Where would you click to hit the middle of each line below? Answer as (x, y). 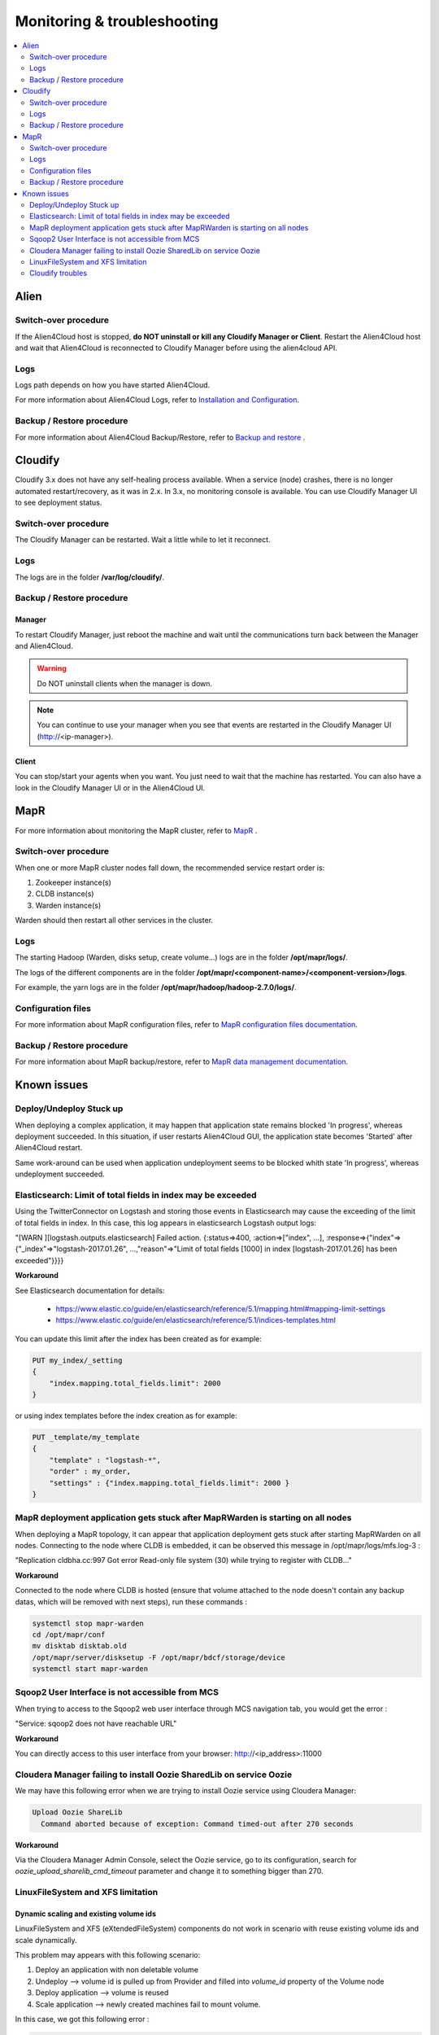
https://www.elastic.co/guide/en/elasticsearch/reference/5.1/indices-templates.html (196, 1320)
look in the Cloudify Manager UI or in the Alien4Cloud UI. (110, 788)
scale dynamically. (46, 1940)
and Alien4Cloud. (44, 646)
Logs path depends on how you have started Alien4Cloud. (113, 385)
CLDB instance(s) (65, 894)
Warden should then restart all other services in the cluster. (114, 921)
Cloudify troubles (59, 274)
